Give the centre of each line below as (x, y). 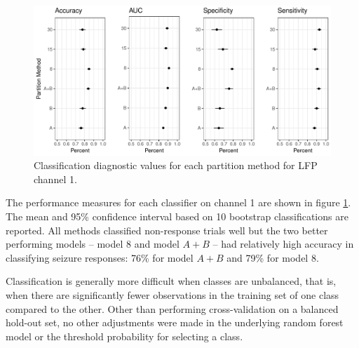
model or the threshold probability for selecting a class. (124, 336)
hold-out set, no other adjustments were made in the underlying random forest (175, 322)
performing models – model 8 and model (93, 244)
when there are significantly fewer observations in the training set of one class (172, 295)
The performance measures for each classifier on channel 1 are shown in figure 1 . (178, 202)
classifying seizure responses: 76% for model (100, 257)
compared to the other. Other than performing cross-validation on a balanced (172, 308)
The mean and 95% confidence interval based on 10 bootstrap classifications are (177, 216)
